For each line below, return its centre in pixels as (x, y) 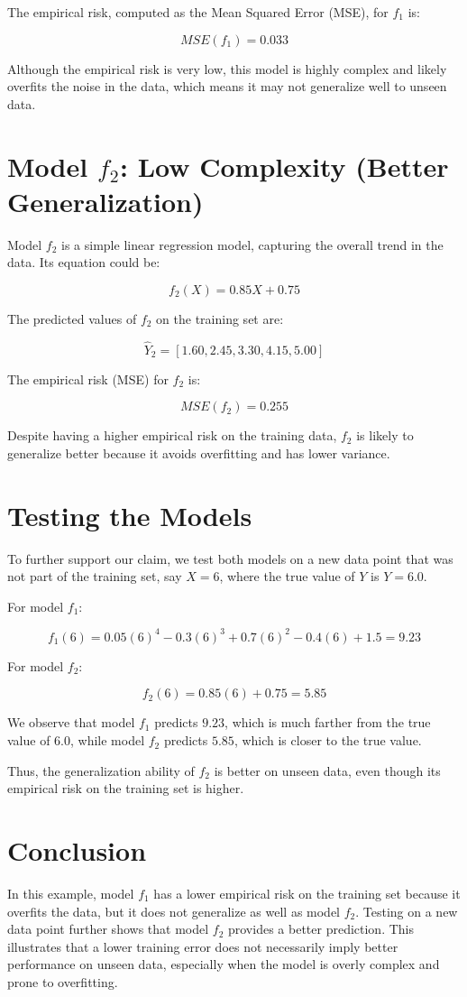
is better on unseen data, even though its (327, 770)
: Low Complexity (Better (284, 166)
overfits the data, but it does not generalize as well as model (174, 911)
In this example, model (71, 893)
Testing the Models (130, 515)
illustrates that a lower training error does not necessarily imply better (203, 946)
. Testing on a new (407, 911)
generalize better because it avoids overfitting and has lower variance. (199, 452)
